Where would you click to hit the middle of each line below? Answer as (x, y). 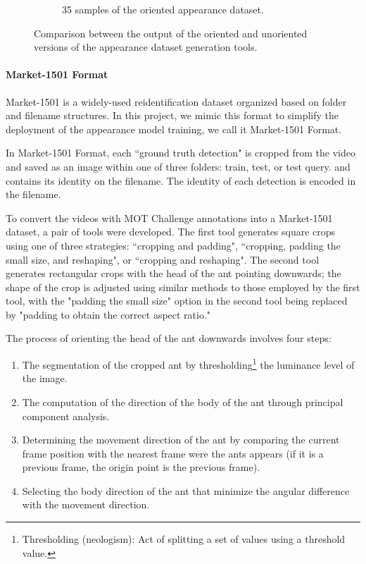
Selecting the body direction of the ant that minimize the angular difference (186, 490)
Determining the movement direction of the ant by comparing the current (181, 440)
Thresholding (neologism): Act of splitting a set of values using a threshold (184, 539)
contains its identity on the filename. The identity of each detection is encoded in (181, 180)
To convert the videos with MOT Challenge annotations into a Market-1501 (169, 217)
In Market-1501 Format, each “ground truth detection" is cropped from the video (181, 153)
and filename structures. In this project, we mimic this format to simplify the (172, 115)
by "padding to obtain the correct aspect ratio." (108, 314)
